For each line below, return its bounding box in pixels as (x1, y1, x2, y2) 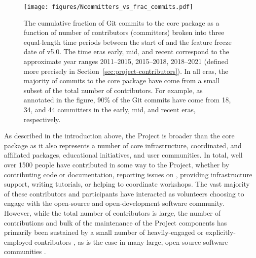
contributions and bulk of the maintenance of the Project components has (4, 217, 227, 227)
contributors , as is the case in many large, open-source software (34, 236, 228, 247)
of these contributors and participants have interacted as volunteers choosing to (4, 188, 244, 198)
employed (4, 236, 33, 247)
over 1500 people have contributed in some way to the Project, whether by (4, 159, 229, 169)
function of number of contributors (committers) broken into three (24, 27, 224, 37)
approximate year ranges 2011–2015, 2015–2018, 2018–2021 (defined (24, 56, 228, 66)
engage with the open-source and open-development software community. (4, 198, 224, 208)
